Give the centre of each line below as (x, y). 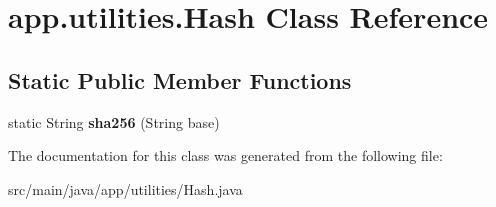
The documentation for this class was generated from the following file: (225, 155)
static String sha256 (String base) (114, 121)
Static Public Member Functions (180, 79)
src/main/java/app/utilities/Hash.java (125, 188)
